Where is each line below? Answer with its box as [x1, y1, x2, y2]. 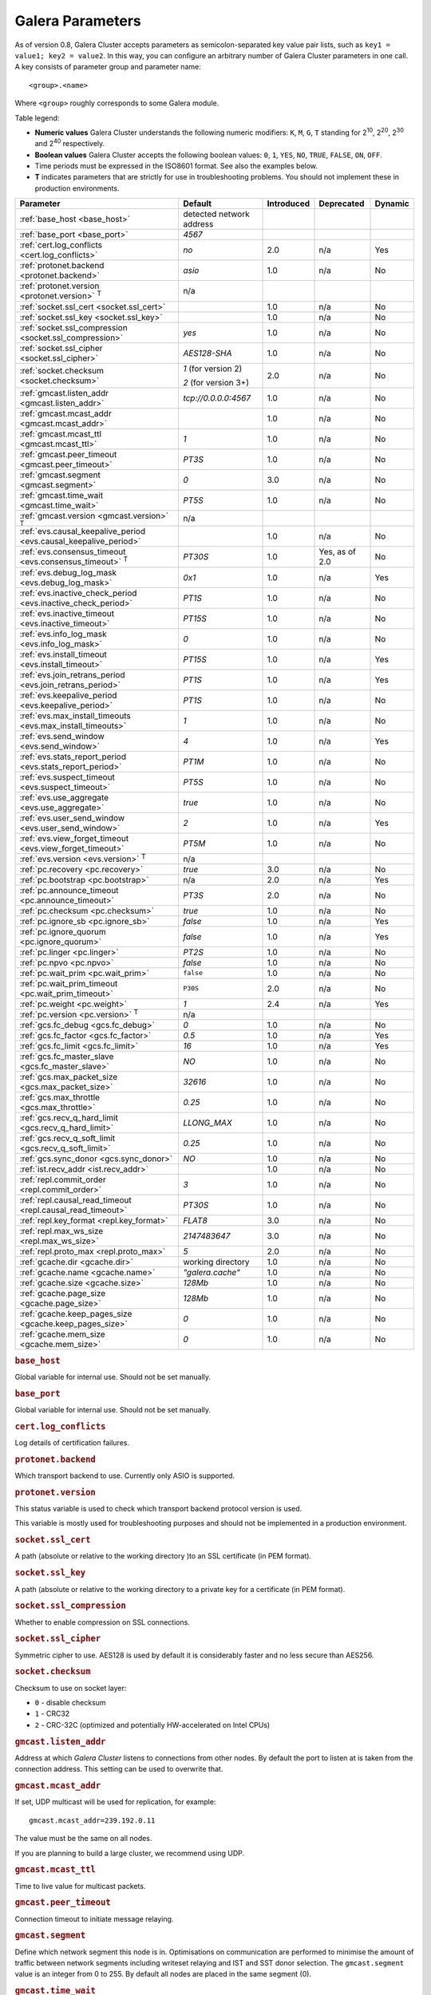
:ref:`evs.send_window [19, 730, 105, 741]
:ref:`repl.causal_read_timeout [19, 1195, 132, 1206]
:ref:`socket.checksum [19, 365, 104, 376]
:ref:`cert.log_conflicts [19, 239, 103, 251]
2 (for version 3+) [183, 377, 249, 388]
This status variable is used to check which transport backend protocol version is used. [14, 1504, 302, 1514]
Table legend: [14, 113, 60, 123]
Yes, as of [318, 547, 357, 558]
